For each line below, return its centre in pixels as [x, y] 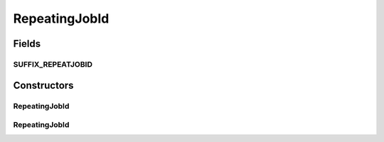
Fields [27, 44]
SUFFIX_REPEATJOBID [53, 64]
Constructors [43, 85]
